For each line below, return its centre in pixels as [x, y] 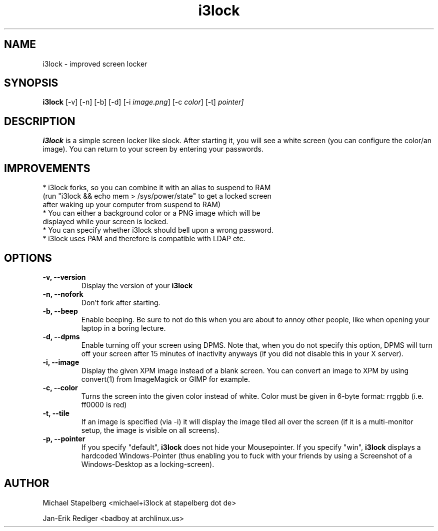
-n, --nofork [63, 294]
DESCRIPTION [40, 121]
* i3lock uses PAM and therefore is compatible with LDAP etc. [144, 239]
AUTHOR [27, 483]
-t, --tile [56, 413]
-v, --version [64, 277]
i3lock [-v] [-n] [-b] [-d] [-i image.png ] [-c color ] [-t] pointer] [143, 102]
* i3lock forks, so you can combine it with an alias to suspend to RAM [157, 188]
